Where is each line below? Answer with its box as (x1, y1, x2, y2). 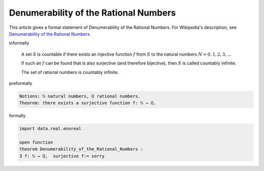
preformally (9, 80, 33, 86)
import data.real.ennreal (19, 126, 82, 131)
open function (19, 140, 53, 145)
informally (9, 40, 29, 46)
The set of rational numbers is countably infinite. (21, 69, 119, 75)
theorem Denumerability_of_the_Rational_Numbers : (19, 147, 144, 152)
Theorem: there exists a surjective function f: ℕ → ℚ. (19, 100, 156, 106)
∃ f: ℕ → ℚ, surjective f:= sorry (19, 153, 105, 159)
